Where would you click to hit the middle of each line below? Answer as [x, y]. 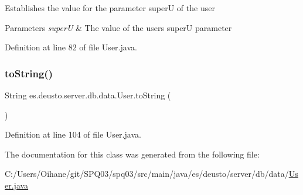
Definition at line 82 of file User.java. [71, 47]
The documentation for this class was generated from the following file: [132, 154]
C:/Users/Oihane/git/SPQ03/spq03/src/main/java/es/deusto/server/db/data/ [147, 174]
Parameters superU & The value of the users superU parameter [118, 27]
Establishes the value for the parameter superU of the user [110, 8]
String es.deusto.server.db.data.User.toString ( [88, 95]
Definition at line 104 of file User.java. [73, 134]
